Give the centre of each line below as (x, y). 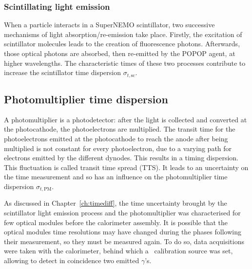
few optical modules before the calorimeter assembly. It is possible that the (116, 222)
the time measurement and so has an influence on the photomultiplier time (116, 177)
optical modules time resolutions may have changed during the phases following (123, 232)
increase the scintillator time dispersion (62, 72)
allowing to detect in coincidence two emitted (72, 260)
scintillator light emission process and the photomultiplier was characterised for (122, 213)
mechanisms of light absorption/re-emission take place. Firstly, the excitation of (123, 34)
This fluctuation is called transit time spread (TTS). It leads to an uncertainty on (126, 167)
